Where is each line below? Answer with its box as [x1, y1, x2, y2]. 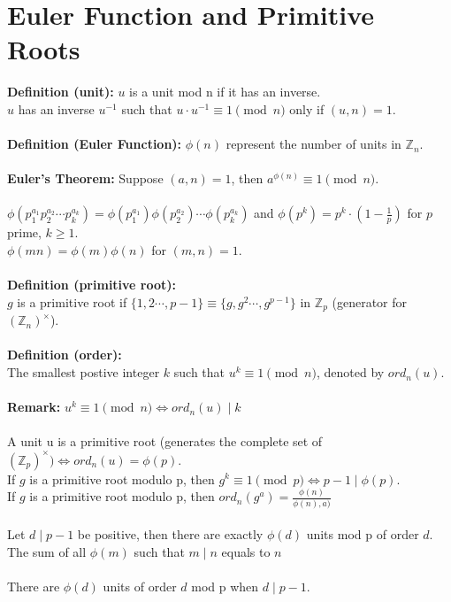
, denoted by [316, 363, 385, 382]
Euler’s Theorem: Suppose [7, 169, 164, 188]
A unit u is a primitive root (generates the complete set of [7, 432, 323, 451]
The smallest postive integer [7, 363, 160, 382]
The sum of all [7, 543, 87, 561]
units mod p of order [306, 525, 419, 544]
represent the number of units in [225, 135, 401, 153]
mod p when [191, 577, 259, 596]
